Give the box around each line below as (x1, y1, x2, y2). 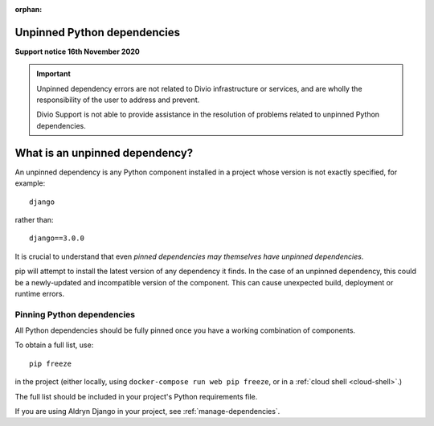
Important (36, 69, 72, 79)
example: (14, 178, 46, 188)
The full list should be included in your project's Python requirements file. (14, 391, 258, 401)
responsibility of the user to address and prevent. (36, 95, 200, 104)
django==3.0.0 (29, 234, 84, 243)
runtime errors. (14, 289, 64, 298)
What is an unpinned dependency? (14, 145, 194, 160)
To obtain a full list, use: (14, 340, 94, 350)
